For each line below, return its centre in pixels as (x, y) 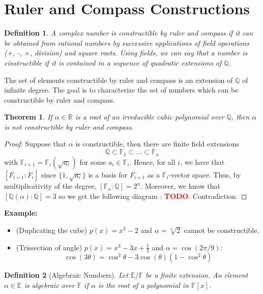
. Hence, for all (152, 161)
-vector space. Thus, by (205, 174)
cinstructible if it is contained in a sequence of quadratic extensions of (113, 62)
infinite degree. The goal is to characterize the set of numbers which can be (121, 90)
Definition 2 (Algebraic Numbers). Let (66, 275)
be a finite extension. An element (197, 275)
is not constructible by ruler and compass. (69, 126)
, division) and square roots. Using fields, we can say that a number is (139, 53)
